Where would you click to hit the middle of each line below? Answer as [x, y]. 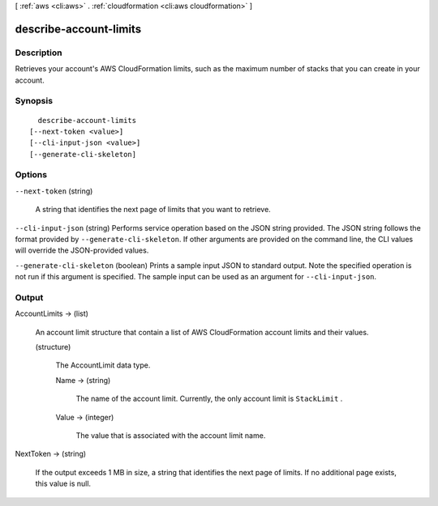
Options [31, 175]
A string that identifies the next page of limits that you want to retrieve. [153, 210]
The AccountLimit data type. [103, 365]
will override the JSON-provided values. [82, 250]
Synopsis [34, 101]
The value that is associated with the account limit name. [171, 436]
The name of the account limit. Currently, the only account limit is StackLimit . [209, 399]
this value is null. [63, 484]
